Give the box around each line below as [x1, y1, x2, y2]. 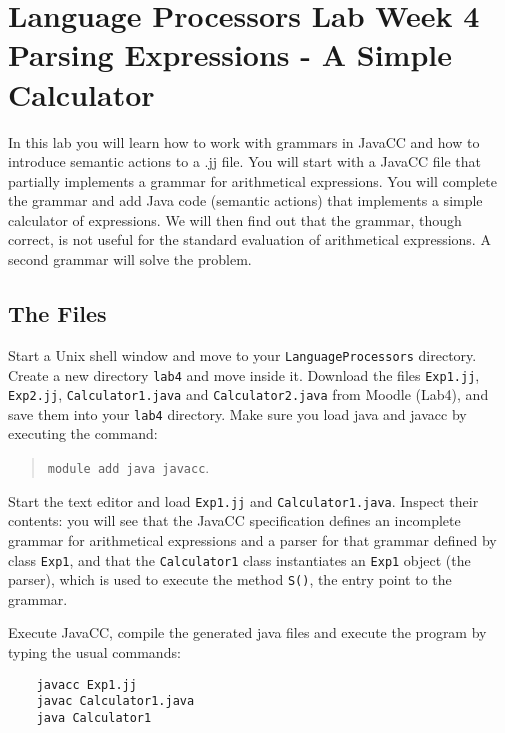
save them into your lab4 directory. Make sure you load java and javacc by [8, 403, 467, 424]
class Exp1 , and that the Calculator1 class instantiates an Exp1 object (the [8, 549, 471, 570]
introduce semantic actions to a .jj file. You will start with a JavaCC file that [8, 151, 481, 172]
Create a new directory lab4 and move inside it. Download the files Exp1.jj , [8, 364, 480, 385]
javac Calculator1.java [36, 694, 195, 709]
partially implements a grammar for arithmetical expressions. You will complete [8, 170, 497, 191]
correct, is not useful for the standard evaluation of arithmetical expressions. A [8, 229, 491, 250]
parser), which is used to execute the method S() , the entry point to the [8, 569, 452, 590]
